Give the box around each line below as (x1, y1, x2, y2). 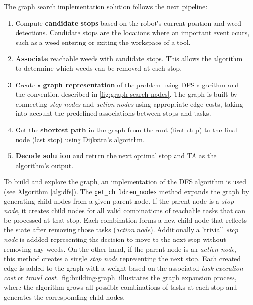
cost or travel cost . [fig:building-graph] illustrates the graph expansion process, (4, 272, 237, 283)
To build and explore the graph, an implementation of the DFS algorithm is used (4, 176, 246, 187)
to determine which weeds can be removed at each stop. (15, 63, 182, 73)
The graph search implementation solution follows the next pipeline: (4, 1, 208, 11)
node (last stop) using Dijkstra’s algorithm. (15, 134, 145, 144)
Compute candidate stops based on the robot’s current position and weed (15, 18, 242, 28)
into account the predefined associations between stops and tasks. (15, 108, 211, 118)
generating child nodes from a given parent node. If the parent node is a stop (4, 196, 234, 206)
